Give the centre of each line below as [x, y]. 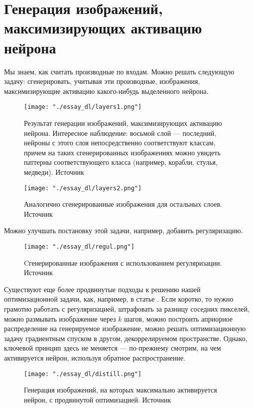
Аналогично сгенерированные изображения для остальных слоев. [123, 204]
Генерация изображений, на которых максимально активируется [121, 390]
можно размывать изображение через [60, 318]
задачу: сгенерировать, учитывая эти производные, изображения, [102, 81]
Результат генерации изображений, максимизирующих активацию [123, 123]
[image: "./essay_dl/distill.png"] [83, 374]
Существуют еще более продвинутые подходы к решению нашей [102, 289]
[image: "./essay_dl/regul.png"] [79, 246]
